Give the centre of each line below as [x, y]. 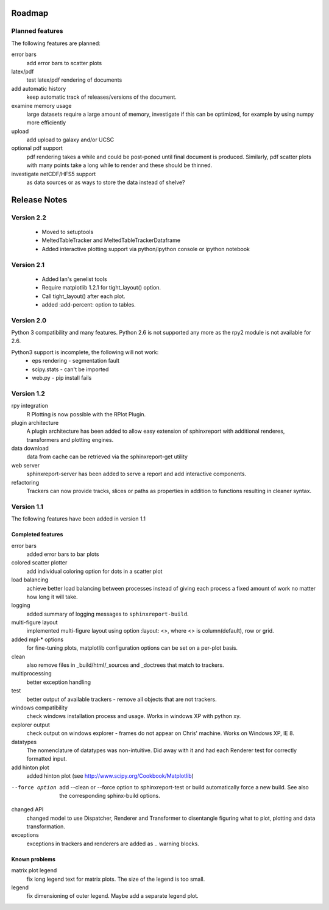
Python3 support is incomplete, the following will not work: [85, 352]
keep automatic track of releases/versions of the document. [101, 97]
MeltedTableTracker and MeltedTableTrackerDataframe [111, 240]
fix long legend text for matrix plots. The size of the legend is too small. [116, 879]
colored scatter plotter [39, 563]
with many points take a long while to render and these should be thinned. [119, 165]
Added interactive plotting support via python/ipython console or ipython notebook [146, 249]
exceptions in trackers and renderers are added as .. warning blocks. [113, 844]
